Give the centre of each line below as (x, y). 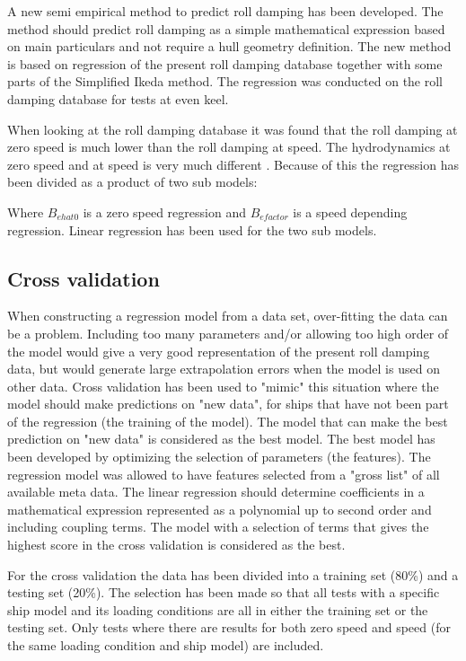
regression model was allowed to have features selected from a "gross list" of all (224, 474)
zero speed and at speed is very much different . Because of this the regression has (233, 164)
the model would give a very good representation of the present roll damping (219, 351)
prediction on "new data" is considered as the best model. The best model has (221, 439)
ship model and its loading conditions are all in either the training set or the (218, 609)
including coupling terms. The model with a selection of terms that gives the (218, 527)
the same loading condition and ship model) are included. (166, 645)
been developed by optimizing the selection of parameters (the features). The (219, 457)
